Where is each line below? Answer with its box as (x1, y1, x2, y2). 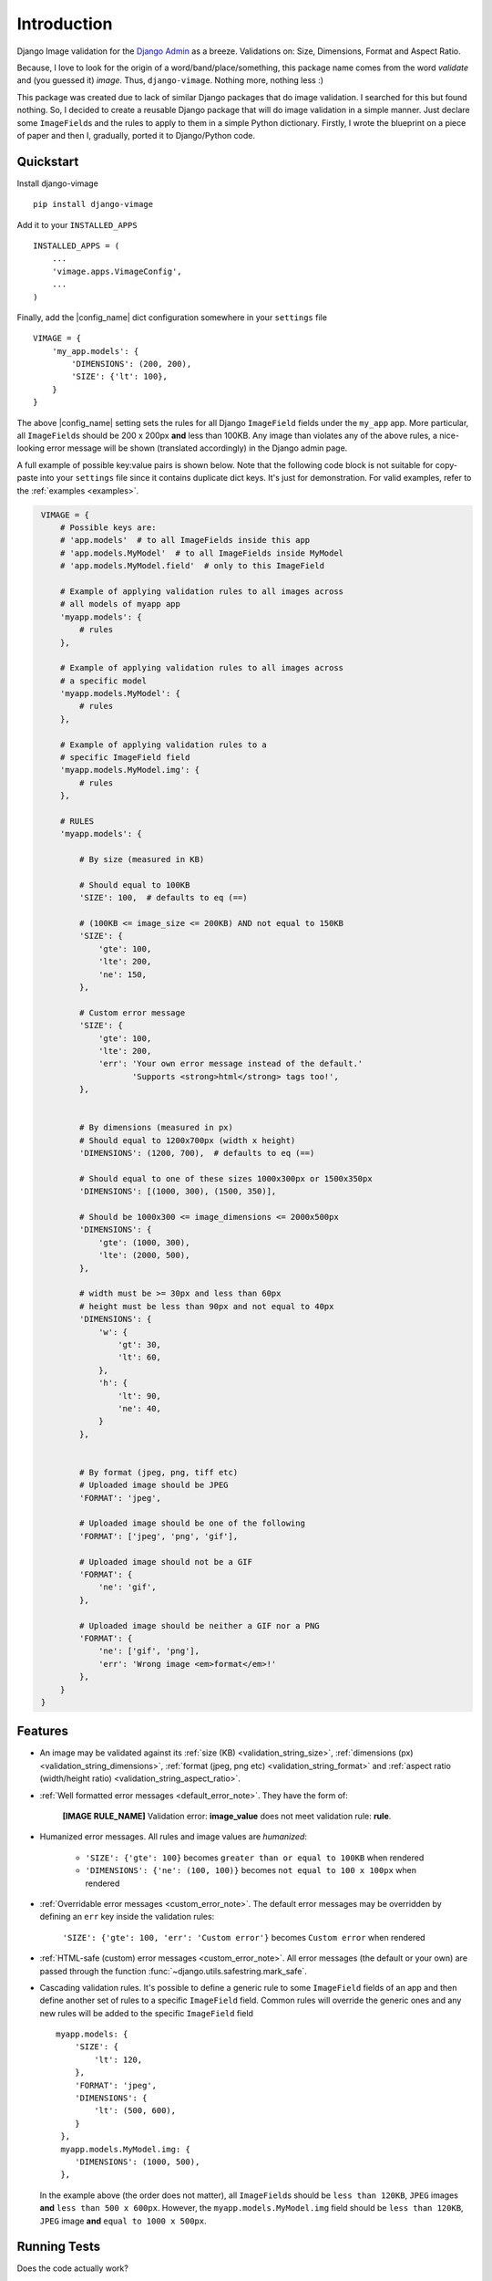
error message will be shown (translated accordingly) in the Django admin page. (46, 443, 348, 453)
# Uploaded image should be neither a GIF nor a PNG (78, 1620, 320, 1630)
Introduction (16, 14, 113, 34)
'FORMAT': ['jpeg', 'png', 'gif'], (78, 1531, 239, 1541)
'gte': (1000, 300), (98, 1237, 190, 1247)
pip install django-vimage (33, 199, 154, 210)
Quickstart (16, 153, 79, 169)
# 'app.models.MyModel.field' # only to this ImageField (59, 561, 325, 571)
